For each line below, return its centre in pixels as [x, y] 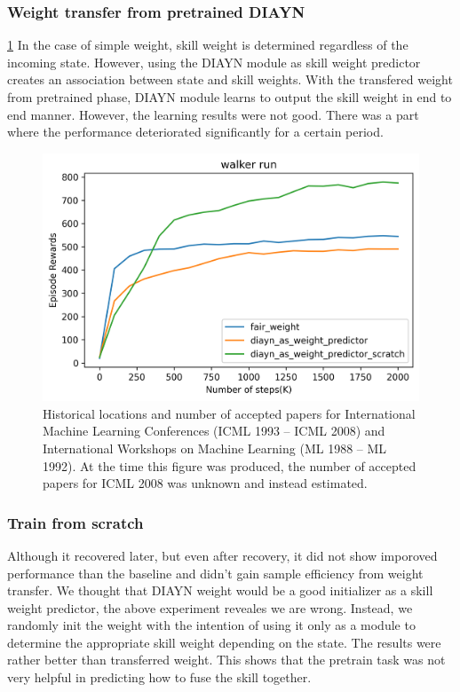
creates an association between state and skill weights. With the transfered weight [230, 79]
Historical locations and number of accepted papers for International [229, 413]
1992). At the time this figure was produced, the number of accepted [230, 465]
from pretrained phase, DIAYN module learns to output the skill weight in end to [230, 97]
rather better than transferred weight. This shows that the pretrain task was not [226, 660]
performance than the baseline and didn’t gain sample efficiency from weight [215, 573]
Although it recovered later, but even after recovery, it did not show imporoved [222, 555]
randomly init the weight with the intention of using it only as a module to [211, 625]
